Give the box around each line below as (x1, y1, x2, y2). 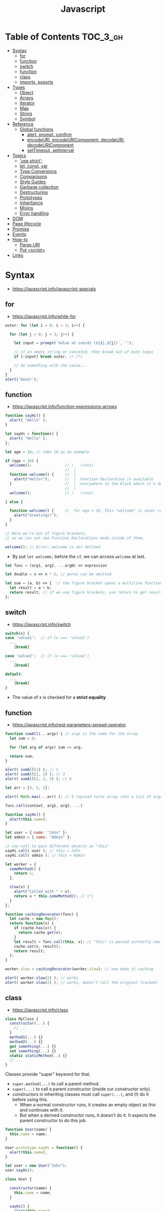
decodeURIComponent (27, 142, 74, 148)
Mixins (19, 205, 34, 211)
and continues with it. (19, 1107, 64, 1113)
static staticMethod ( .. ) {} (9, 1053, 68, 1058)
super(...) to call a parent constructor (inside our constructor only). (12, 1086, 152, 1092)
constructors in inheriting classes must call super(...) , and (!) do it (12, 1091, 149, 1097)
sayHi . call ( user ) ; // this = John (5, 848, 81, 853)
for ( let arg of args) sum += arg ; (9, 745, 83, 750)
